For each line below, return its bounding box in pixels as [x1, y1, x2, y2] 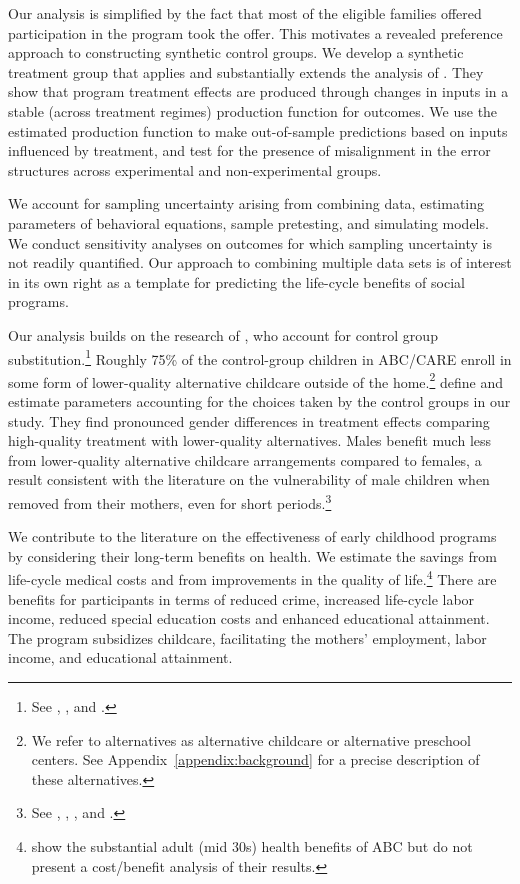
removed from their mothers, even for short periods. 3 [8, 489, 332, 513]
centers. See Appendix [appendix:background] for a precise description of [31, 749, 480, 770]
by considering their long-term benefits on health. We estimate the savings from [8, 545, 497, 566]
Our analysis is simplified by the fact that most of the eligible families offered [8, 3, 482, 23]
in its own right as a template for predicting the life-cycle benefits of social [8, 271, 465, 292]
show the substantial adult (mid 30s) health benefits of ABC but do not [31, 836, 473, 856]
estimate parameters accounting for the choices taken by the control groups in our [8, 391, 511, 411]
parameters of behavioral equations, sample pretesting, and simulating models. [8, 212, 489, 233]
